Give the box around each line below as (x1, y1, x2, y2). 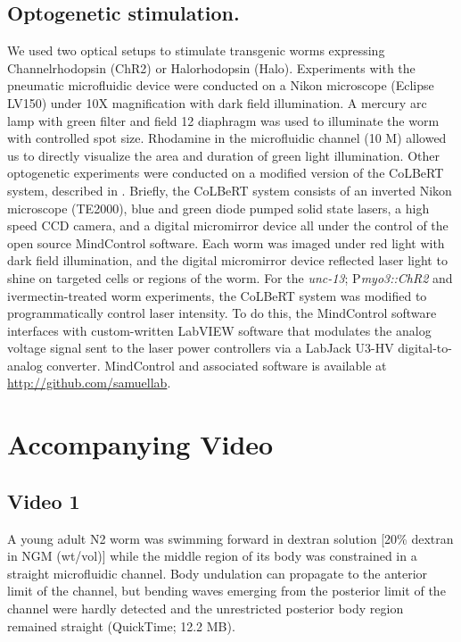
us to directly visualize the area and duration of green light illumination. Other (7, 146, 440, 164)
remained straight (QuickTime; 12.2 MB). (7, 616, 235, 635)
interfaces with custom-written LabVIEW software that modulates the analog (7, 321, 432, 339)
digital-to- (398, 338, 452, 357)
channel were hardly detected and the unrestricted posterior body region (7, 599, 404, 618)
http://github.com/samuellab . (7, 373, 171, 392)
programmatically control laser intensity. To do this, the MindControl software (7, 304, 437, 322)
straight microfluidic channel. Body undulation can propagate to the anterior (7, 563, 428, 582)
